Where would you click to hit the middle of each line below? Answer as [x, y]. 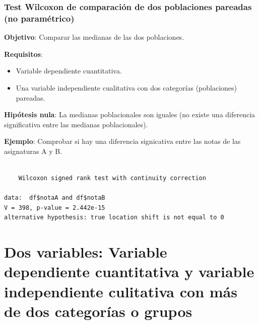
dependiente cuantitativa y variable [129, 271]
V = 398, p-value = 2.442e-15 [55, 208]
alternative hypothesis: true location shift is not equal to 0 [114, 218]
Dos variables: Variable [86, 252]
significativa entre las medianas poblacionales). [76, 124]
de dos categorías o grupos [98, 311]
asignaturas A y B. [33, 151]
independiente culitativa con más [121, 291]
